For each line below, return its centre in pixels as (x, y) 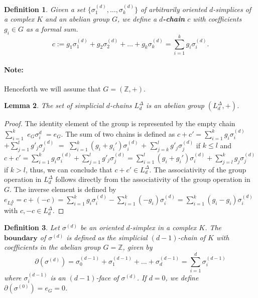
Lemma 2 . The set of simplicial (54, 105)
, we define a (137, 19)
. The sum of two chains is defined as (118, 133)
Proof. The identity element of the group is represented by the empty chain (120, 123)
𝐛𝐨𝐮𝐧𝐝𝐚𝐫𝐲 (21, 238)
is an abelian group (175, 105)
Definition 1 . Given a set (45, 9)
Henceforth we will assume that (52, 88)
